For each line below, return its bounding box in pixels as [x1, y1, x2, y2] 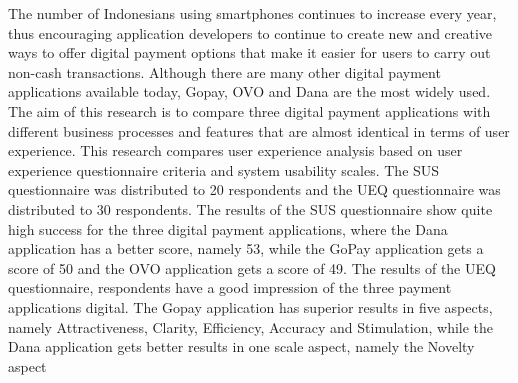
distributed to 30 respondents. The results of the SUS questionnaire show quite [8, 198, 493, 219]
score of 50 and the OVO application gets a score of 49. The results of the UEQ [8, 257, 496, 278]
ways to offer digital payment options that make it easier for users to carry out [8, 42, 491, 63]
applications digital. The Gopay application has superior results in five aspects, [8, 296, 493, 317]
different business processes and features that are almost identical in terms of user [8, 120, 510, 141]
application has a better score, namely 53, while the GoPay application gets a [8, 238, 484, 259]
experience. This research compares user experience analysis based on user [8, 140, 463, 161]
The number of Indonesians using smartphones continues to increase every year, [8, 3, 497, 23]
